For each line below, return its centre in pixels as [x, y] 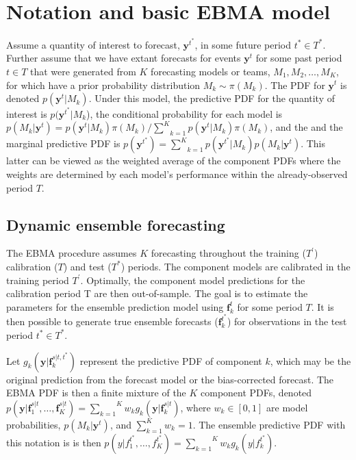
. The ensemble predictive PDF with [269, 424]
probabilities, [34, 424]
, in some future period [243, 44]
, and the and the [306, 127]
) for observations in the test [287, 321]
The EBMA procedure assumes [72, 253]
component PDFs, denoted [256, 393]
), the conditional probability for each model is [185, 113]
